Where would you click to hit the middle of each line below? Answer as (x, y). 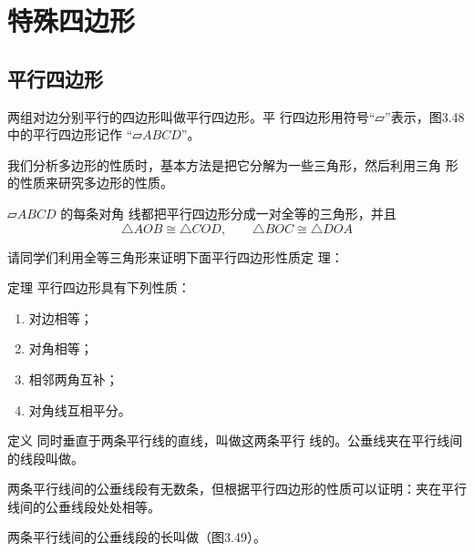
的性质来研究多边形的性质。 (90, 183)
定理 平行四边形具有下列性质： (99, 287)
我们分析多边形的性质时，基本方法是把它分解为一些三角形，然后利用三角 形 (233, 164)
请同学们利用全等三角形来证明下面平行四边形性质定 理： (175, 256)
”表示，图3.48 (425, 116)
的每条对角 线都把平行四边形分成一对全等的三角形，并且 (228, 213)
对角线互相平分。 (80, 409)
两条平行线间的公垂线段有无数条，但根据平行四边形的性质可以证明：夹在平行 (237, 489)
